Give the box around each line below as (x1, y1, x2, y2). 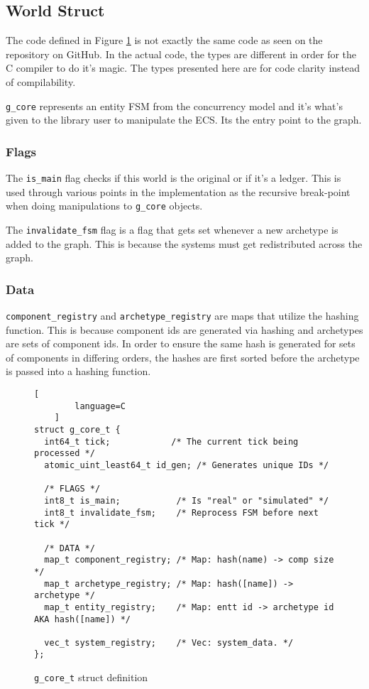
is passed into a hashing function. (6, 364, 151, 379)
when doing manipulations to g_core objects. (6, 198, 203, 213)
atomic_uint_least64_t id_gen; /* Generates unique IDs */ (44, 460, 329, 470)
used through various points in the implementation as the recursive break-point (6, 184, 351, 199)
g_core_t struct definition (34, 670, 148, 685)
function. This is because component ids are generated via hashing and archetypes (6, 322, 363, 337)
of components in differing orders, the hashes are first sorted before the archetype (6, 349, 360, 364)
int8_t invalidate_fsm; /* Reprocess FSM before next (44, 507, 319, 518)
